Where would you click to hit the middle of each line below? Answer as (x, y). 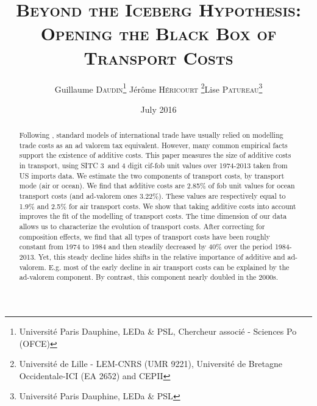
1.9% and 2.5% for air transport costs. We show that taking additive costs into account (158, 206)
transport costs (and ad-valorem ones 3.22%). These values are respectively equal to (152, 196)
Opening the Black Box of (158, 33)
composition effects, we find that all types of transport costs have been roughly (144, 236)
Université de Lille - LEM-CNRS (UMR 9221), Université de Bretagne (151, 364)
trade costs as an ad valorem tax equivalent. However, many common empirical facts (153, 145)
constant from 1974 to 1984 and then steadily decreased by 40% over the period (146, 247)
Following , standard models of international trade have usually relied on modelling (151, 135)
